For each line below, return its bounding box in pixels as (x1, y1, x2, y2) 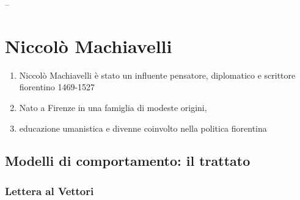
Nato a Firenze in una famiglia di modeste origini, (19, 101, 207, 113)
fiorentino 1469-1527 (19, 80, 95, 93)
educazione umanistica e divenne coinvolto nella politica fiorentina (19, 121, 267, 134)
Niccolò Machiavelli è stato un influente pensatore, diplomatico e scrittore (19, 68, 296, 81)
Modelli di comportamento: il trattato (5, 151, 251, 170)
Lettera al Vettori (5, 183, 94, 198)
